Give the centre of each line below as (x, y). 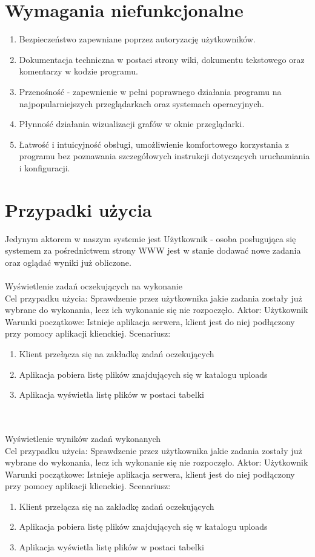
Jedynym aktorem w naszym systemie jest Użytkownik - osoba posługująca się (151, 238)
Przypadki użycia (78, 209)
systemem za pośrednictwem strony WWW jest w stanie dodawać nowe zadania (153, 250)
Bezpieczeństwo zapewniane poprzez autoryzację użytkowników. (137, 39)
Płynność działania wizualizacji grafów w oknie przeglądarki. (132, 124)
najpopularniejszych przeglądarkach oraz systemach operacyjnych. (141, 103)
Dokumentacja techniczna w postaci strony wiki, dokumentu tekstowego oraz (162, 59)
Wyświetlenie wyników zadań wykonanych (83, 438)
